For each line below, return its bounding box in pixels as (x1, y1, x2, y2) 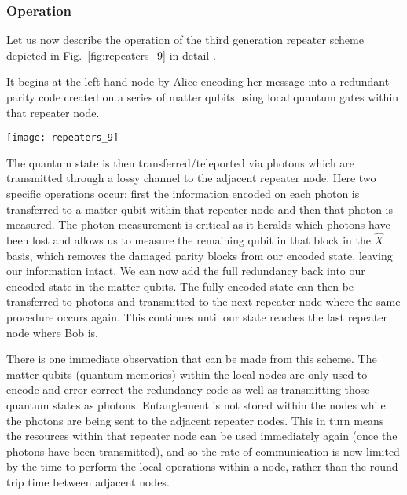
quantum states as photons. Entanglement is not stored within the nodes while (6, 396, 386, 412)
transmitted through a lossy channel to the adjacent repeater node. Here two (6, 170, 376, 186)
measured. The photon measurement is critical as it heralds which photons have (6, 216, 390, 233)
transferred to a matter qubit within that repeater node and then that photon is (6, 200, 394, 217)
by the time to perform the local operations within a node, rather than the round (6, 458, 398, 475)
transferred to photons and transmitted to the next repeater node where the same (6, 293, 401, 310)
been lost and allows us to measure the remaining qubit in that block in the (6, 232, 371, 248)
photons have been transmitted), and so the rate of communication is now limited (6, 442, 400, 459)
